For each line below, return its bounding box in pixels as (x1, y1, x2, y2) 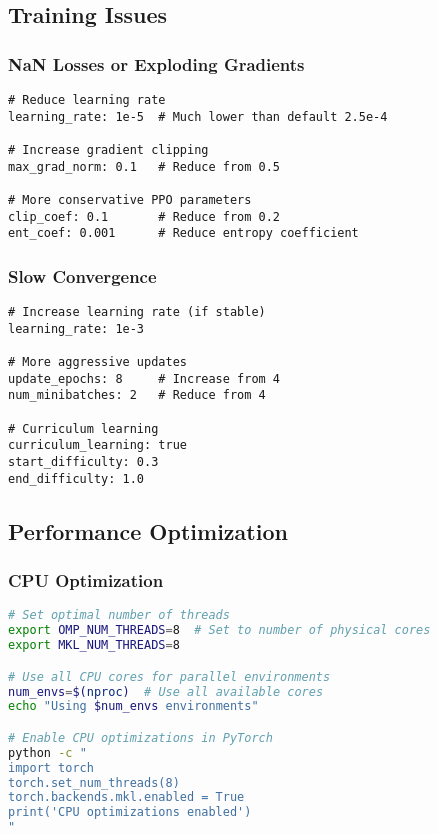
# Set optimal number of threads (8, 608, 230, 623)
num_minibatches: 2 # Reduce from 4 (8, 388, 266, 403)
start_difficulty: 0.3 (8, 455, 159, 470)
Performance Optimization (8, 515, 288, 546)
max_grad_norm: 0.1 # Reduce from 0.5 (8, 159, 281, 174)
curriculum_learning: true (8, 438, 187, 453)
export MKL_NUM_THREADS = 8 (8, 638, 180, 653)
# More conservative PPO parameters (8, 192, 252, 207)
